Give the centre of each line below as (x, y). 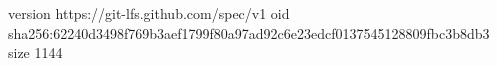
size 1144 (35, 52)
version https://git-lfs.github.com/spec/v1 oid (149, 13)
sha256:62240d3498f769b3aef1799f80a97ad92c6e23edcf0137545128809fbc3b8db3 (249, 32)
